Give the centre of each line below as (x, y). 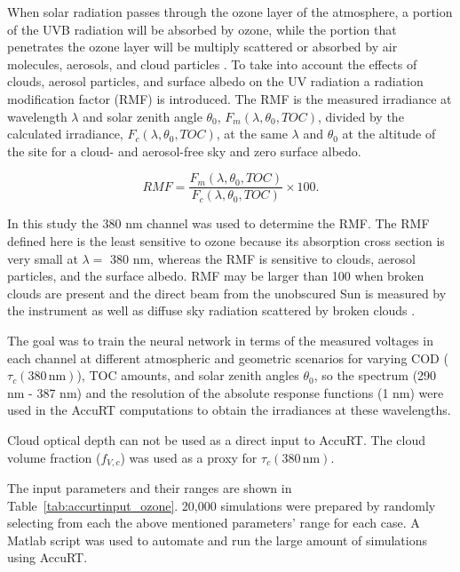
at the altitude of (389, 134)
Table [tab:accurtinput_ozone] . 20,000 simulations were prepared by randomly (222, 505)
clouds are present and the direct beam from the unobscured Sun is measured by (227, 293)
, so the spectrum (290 (375, 375)
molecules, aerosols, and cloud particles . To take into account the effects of (212, 64)
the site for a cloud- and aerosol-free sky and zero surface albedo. (184, 151)
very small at (43, 258)
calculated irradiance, (65, 134)
